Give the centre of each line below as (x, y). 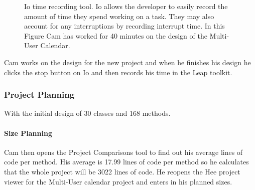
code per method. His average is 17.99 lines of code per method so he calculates (126, 162)
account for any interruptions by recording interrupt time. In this (124, 26)
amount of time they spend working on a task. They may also (119, 16)
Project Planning (39, 94)
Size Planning (28, 133)
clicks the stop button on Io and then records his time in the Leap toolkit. (118, 72)
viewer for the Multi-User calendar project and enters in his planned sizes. (118, 181)
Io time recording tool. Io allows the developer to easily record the (126, 6)
